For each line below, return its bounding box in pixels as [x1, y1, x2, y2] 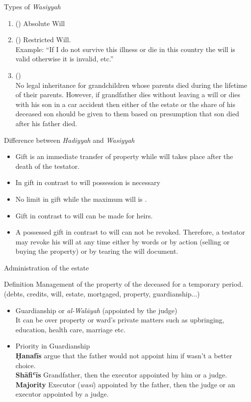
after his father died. [15, 118, 77, 128]
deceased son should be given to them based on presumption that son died [15, 108, 239, 119]
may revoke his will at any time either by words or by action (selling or [15, 236, 230, 246]
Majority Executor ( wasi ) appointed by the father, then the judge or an [15, 379, 235, 389]
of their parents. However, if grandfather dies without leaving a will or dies [15, 89, 241, 100]
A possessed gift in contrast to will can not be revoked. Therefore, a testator [15, 227, 245, 237]
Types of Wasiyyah [4, 1, 61, 11]
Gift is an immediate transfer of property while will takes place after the [15, 151, 233, 161]
